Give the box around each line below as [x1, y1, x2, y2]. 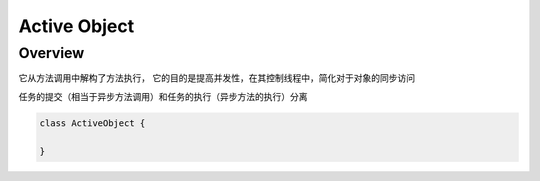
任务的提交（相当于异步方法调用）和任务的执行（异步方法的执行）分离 [18, 90, 308, 102]
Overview [18, 44, 85, 62]
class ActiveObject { [39, 117, 146, 129]
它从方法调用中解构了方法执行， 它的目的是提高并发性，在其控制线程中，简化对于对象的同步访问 [18, 72, 415, 84]
